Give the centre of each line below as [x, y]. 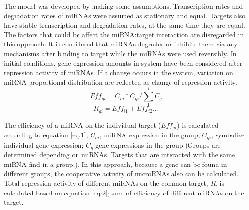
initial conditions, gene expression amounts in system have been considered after [123, 63]
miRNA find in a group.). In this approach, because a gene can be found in [116, 164]
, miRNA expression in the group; [150, 135]
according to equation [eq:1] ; [46, 135]
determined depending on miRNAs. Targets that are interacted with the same [119, 155]
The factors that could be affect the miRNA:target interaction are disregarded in [124, 34]
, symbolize [228, 135]
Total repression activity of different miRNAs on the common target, [106, 183]
